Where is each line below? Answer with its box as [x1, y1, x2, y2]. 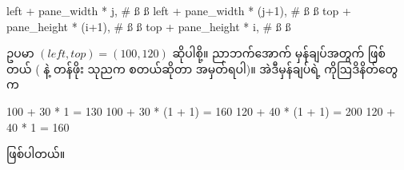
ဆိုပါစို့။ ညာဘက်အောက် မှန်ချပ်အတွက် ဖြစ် [172, 45, 386, 61]
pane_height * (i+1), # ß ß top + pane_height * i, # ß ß [6, 18, 291, 34]
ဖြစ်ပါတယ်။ [6, 145, 66, 162]
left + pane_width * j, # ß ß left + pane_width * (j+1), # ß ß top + [6, 2, 351, 18]
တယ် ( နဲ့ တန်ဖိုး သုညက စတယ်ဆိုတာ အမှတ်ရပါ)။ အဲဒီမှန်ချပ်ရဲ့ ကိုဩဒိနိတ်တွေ [6, 60, 398, 77]
